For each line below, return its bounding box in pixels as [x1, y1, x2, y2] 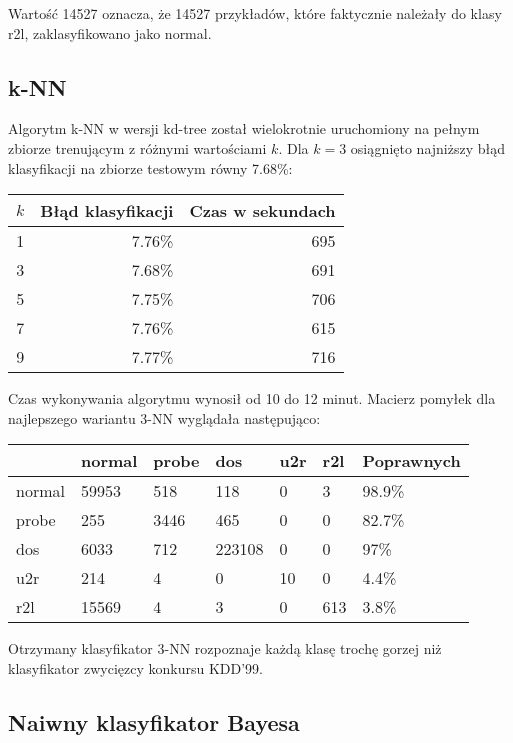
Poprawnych [362, 449, 461, 473]
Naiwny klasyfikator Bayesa [8, 706, 300, 737]
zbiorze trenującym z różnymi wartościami [8, 137, 267, 158]
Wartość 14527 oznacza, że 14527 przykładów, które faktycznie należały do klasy [8, 3, 502, 23]
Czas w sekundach [189, 199, 336, 223]
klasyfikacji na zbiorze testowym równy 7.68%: [8, 157, 293, 178]
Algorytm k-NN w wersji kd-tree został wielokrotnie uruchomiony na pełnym [8, 118, 480, 139]
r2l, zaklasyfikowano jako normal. [8, 22, 212, 43]
